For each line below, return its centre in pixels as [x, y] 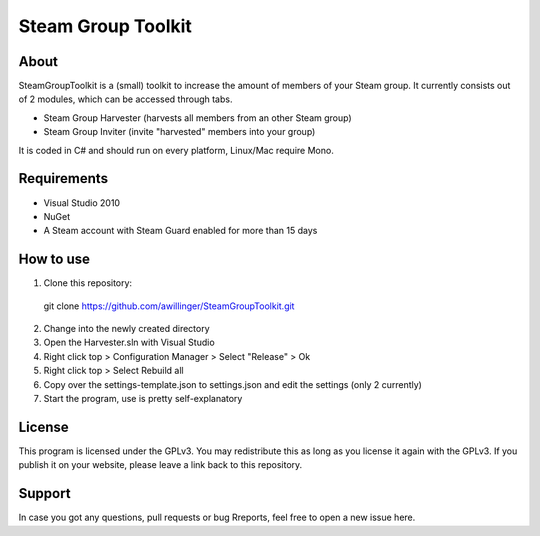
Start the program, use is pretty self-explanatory [143, 398]
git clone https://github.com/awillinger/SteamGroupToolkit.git [169, 306]
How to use [54, 259]
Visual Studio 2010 [81, 202]
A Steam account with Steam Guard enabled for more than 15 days [180, 231]
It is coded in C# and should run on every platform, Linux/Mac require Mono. [176, 150]
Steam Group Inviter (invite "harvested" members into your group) [179, 132]
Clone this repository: [88, 283]
